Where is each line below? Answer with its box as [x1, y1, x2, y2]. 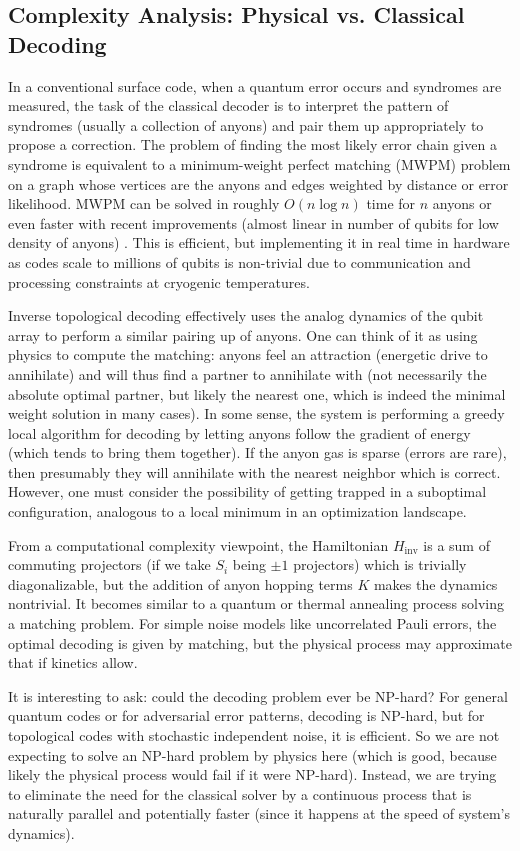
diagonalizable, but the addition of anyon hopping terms [8, 573, 353, 594]
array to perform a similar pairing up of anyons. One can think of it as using [8, 324, 478, 345]
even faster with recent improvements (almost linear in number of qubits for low [8, 212, 499, 233]
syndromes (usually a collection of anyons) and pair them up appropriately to [8, 114, 484, 135]
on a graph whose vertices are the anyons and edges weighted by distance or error [8, 173, 509, 194]
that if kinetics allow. [8, 652, 138, 673]
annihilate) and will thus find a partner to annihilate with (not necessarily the [8, 363, 487, 384]
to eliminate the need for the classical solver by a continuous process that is [8, 783, 472, 804]
